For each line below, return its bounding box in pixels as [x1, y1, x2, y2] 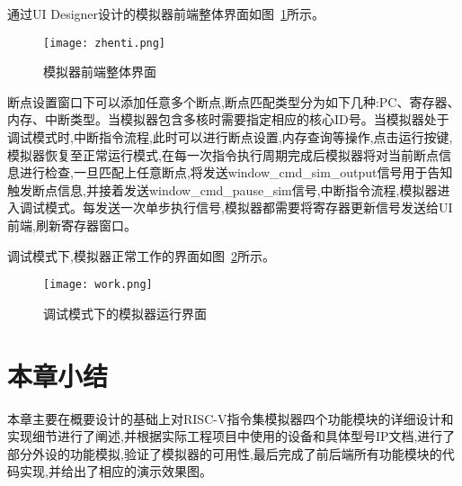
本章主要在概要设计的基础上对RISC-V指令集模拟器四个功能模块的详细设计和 [7, 409, 454, 427]
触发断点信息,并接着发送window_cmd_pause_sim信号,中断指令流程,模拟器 [7, 180, 438, 199]
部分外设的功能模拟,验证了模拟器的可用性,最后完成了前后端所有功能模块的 [7, 444, 442, 463]
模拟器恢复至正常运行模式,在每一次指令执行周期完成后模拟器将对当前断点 [7, 145, 439, 164]
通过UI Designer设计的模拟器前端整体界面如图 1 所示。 [7, 4, 325, 22]
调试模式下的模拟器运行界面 [43, 303, 207, 322]
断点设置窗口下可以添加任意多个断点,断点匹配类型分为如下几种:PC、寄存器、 [7, 92, 460, 111]
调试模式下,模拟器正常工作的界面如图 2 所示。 [7, 246, 275, 265]
